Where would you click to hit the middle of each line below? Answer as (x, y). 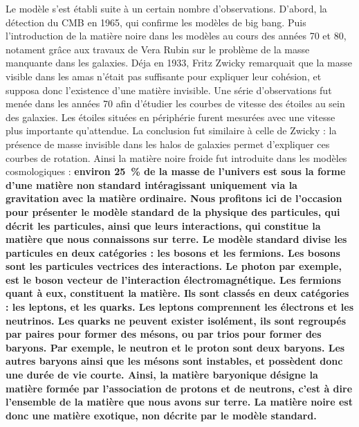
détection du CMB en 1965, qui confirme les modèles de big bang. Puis (156, 22)
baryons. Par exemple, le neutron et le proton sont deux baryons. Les (175, 347)
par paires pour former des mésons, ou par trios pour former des (164, 334)
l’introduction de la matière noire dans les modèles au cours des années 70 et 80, (176, 36)
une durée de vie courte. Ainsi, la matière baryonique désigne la (162, 375)
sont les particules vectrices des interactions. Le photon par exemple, (174, 266)
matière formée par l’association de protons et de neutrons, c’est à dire (179, 388)
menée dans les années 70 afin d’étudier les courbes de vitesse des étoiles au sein (175, 103)
